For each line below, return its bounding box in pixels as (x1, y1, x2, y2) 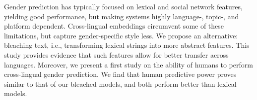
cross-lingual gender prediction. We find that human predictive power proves (4, 69, 237, 79)
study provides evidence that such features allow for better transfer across (4, 49, 229, 60)
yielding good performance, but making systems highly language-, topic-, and (4, 11, 239, 21)
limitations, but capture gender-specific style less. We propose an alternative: (4, 30, 238, 40)
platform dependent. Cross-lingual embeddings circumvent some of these (4, 21, 224, 31)
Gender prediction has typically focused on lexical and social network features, (4, 1, 243, 11)
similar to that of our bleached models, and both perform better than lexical (4, 78, 237, 89)
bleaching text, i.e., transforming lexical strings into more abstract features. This (4, 40, 250, 50)
